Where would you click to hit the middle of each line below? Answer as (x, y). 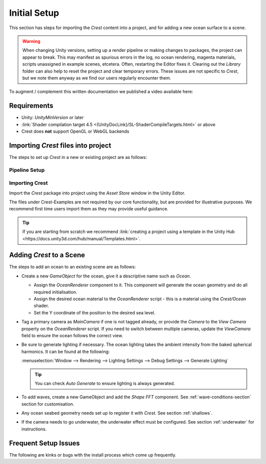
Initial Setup (34, 13)
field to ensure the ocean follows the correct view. (72, 335)
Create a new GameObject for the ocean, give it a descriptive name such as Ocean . (106, 276)
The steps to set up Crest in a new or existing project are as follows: (78, 157)
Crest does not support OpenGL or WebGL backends (75, 131)
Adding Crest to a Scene (47, 255)
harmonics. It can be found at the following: (66, 351)
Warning (31, 41)
